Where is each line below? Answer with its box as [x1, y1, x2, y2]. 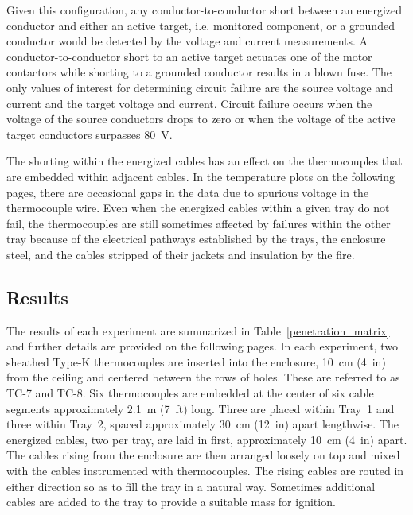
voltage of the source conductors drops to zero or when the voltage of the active [6, 110, 395, 127]
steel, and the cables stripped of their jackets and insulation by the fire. [6, 246, 355, 262]
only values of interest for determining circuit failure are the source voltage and [6, 79, 393, 95]
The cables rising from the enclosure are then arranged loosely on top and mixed [6, 447, 400, 463]
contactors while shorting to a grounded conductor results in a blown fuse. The [6, 64, 392, 80]
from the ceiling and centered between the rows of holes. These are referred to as [6, 369, 400, 385]
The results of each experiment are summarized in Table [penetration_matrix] [6, 322, 390, 339]
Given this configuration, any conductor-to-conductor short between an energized [6, 2, 403, 17]
